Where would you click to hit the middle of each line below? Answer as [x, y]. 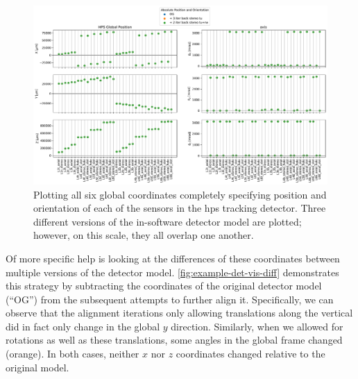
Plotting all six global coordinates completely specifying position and [180, 194]
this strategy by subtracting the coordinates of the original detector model [164, 286]
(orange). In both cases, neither [73, 354]
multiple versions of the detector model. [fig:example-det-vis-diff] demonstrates [172, 272]
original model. [37, 367]
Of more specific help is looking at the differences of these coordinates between [173, 258]
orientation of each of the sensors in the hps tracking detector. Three [180, 208]
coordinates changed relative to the [250, 354]
